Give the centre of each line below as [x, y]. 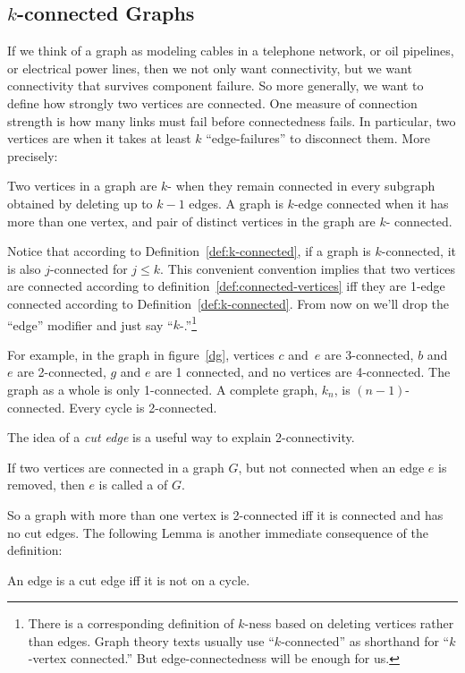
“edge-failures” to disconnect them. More [318, 138]
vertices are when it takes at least [99, 138]
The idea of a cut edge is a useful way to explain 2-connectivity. [181, 437]
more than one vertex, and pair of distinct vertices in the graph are [191, 221]
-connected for [89, 268]
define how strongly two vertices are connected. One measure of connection [212, 102]
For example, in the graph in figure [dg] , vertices [141, 354]
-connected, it [418, 251]
